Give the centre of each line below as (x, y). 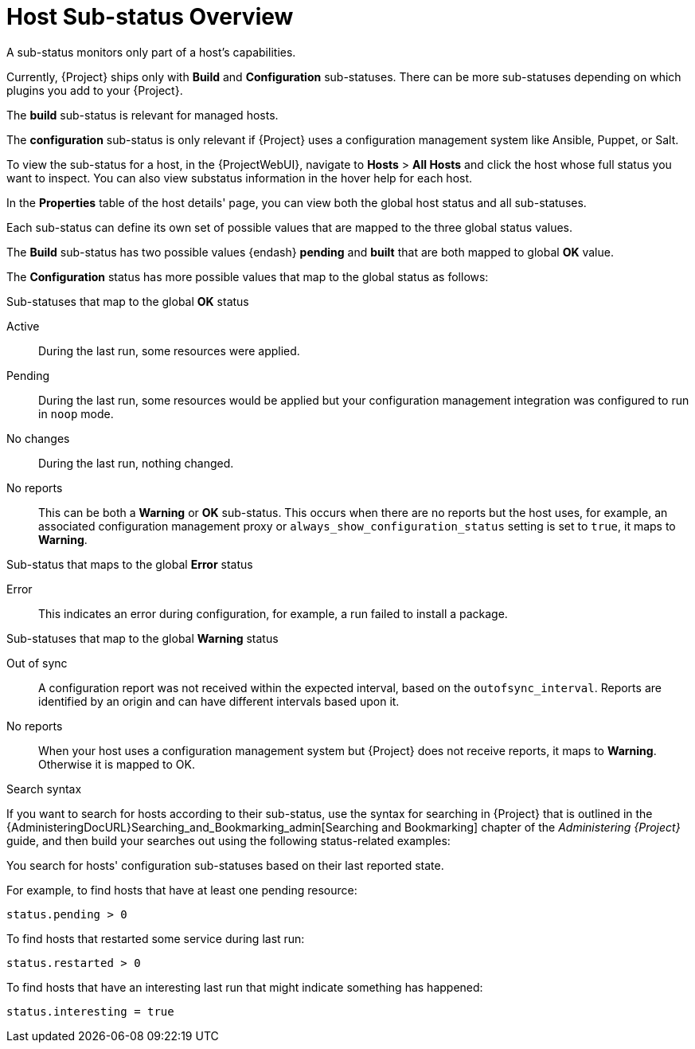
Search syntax (44, 789)
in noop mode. (76, 413)
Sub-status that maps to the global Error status (130, 564)
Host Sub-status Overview (150, 17)
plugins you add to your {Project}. (95, 90)
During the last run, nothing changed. (136, 463)
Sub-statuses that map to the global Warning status (143, 638)
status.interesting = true (90, 1011)
